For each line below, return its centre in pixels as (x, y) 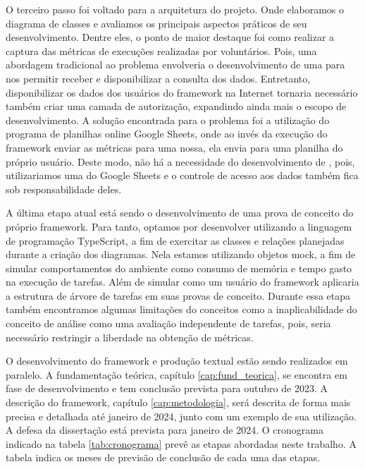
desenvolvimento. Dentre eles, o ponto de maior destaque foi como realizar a (170, 37)
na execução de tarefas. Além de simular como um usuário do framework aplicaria (182, 282)
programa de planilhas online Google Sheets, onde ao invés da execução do (167, 134)
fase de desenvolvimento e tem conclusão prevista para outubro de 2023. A (167, 388)
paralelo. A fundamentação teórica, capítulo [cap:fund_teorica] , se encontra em (177, 374)
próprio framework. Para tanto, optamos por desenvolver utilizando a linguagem (179, 226)
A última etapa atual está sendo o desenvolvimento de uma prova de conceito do (180, 213)
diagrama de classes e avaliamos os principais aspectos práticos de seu (156, 23)
